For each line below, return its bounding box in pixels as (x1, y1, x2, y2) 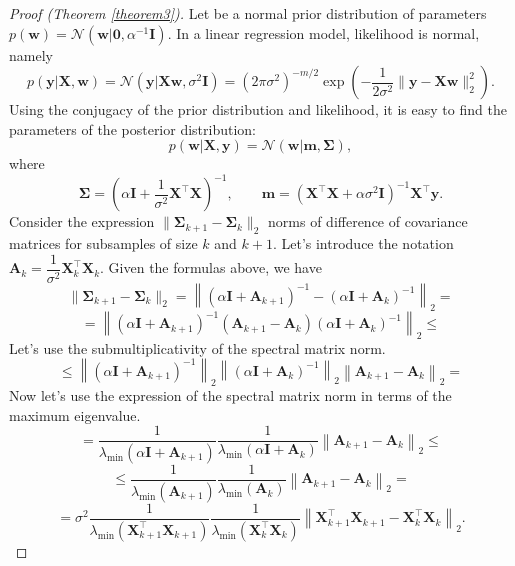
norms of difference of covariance (268, 211, 468, 232)
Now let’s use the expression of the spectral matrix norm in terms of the (9, 384, 452, 405)
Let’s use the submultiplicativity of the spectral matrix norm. (9, 337, 386, 358)
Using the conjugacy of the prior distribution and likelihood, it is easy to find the (9, 99, 507, 120)
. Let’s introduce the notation (272, 233, 454, 254)
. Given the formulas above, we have (100, 257, 322, 278)
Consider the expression (9, 211, 155, 232)
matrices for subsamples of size (9, 233, 198, 254)
